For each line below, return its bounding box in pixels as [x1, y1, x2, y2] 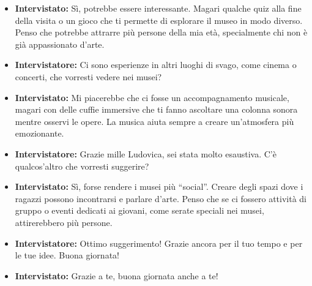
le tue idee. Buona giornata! [15, 249, 119, 262]
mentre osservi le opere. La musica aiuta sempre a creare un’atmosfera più [15, 115, 294, 127]
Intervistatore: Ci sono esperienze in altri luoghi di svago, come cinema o [15, 58, 297, 71]
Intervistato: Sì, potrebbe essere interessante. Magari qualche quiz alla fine [15, 2, 302, 14]
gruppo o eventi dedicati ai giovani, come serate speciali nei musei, [15, 204, 264, 217]
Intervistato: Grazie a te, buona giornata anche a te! [15, 269, 218, 282]
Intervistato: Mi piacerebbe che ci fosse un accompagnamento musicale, [15, 91, 289, 103]
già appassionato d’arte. [15, 37, 105, 50]
